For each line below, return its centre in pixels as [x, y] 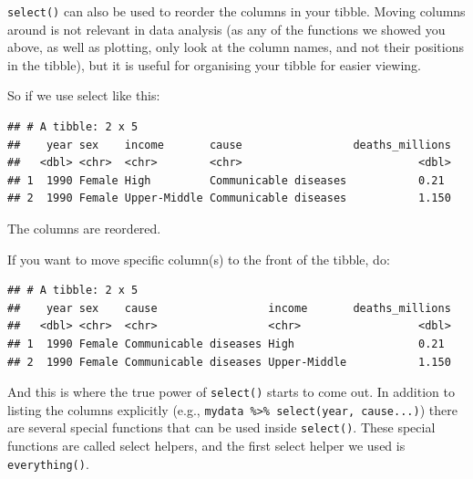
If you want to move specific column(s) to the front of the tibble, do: [199, 259]
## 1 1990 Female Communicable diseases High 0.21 [226, 344]
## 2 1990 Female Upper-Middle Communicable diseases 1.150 [229, 198]
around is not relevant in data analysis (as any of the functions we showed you [226, 29]
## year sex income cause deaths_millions [229, 145]
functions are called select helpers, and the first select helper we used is [206, 446]
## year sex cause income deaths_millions [229, 308]
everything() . [48, 463]
